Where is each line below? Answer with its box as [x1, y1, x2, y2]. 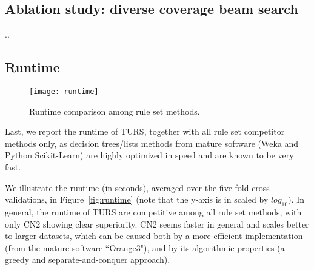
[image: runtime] [29, 87, 99, 96]
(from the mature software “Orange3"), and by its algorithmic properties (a [5, 241, 285, 254]
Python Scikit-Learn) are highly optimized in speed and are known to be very [5, 149, 294, 161]
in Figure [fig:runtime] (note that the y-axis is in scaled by [50, 193, 269, 206]
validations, [5, 193, 47, 206]
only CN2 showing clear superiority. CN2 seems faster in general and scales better [5, 217, 309, 230]
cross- [252, 181, 273, 194]
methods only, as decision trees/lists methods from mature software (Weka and [5, 137, 299, 149]
